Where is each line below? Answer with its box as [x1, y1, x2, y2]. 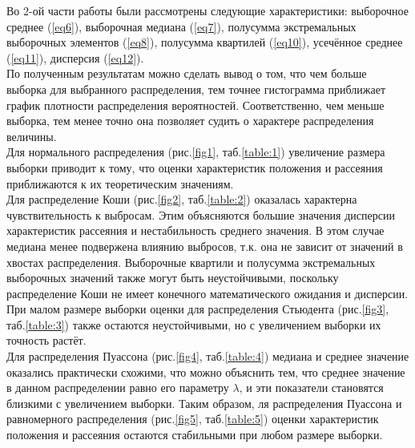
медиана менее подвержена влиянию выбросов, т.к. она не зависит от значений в [6, 237, 403, 254]
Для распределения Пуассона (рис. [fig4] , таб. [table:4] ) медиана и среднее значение [6, 348, 409, 365]
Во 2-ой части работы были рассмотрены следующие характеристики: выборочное [6, 2, 409, 18]
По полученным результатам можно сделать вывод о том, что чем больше [6, 65, 367, 82]
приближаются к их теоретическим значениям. [6, 175, 234, 192]
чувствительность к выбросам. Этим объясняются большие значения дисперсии [6, 206, 395, 223]
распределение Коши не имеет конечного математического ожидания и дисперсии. [6, 285, 409, 301]
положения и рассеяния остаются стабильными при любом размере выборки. [6, 426, 383, 443]
